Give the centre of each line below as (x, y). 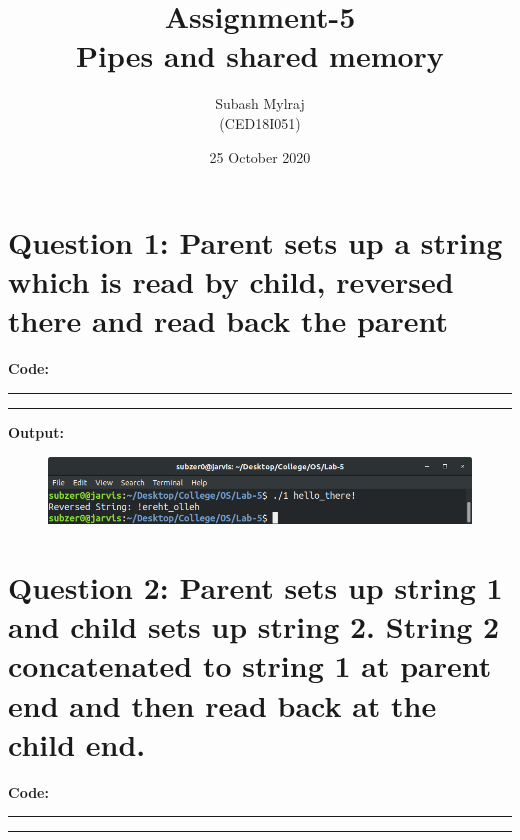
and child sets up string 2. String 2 (254, 626)
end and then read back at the (222, 704)
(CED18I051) (260, 122)
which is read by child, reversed (231, 281)
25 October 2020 (260, 156)
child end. (77, 743)
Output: (36, 432)
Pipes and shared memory (260, 55)
